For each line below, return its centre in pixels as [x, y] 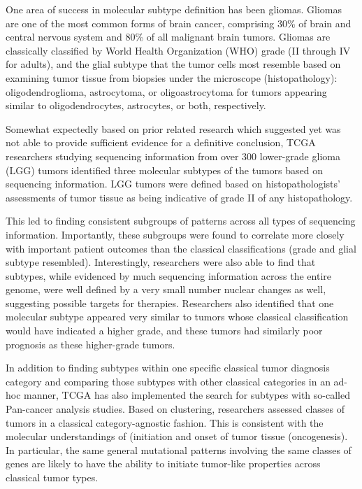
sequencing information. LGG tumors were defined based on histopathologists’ [173, 184]
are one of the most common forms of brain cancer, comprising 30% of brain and [179, 23]
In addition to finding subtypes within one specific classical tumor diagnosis [168, 368]
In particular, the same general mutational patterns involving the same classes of [179, 449]
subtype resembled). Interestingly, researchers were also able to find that [161, 262]
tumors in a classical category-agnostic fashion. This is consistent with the [165, 422]
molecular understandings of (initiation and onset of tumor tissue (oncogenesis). [177, 436]
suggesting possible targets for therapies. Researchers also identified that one [170, 303]
